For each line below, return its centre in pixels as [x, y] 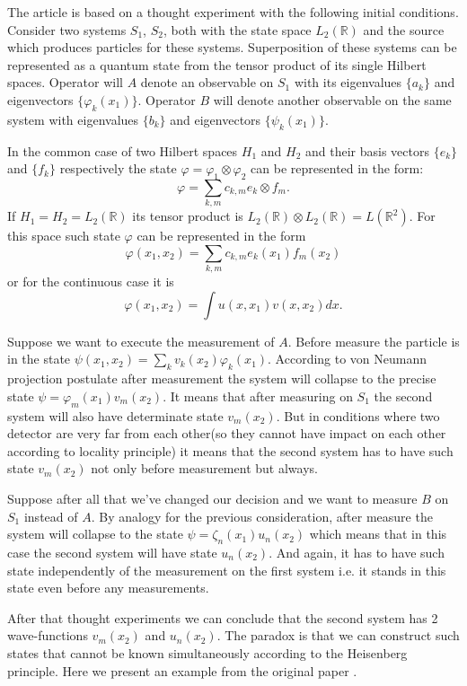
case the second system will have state [112, 552]
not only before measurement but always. [204, 468]
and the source [404, 29]
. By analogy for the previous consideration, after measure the [262, 516]
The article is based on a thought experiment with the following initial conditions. [233, 12]
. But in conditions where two [358, 415]
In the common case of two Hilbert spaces [123, 150]
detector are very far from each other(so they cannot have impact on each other [227, 433]
